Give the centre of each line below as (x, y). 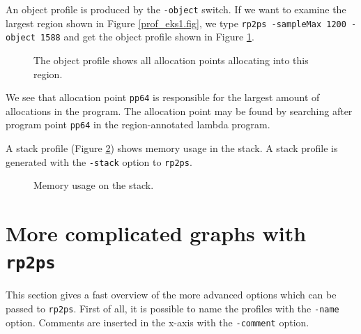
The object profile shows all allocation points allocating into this (171, 60)
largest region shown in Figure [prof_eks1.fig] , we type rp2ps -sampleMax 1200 (176, 23)
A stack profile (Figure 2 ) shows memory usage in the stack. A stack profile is (172, 148)
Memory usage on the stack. (94, 185)
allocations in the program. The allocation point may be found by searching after (179, 111)
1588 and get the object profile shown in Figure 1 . (147, 37)
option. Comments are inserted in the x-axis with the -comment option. (158, 322)
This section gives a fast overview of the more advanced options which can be (171, 295)
